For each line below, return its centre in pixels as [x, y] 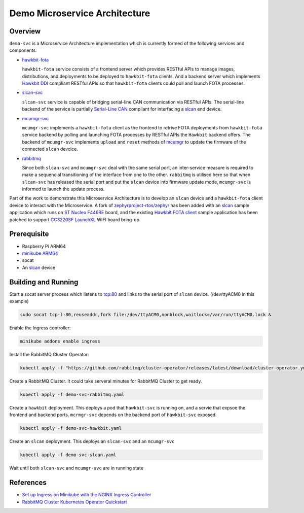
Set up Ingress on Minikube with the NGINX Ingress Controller [87, 495]
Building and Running [44, 282]
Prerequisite [29, 234]
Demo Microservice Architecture [80, 13]
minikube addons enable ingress [60, 341]
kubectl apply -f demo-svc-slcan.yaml [68, 455]
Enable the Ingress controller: [40, 328]
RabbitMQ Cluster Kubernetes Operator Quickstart [74, 502]
